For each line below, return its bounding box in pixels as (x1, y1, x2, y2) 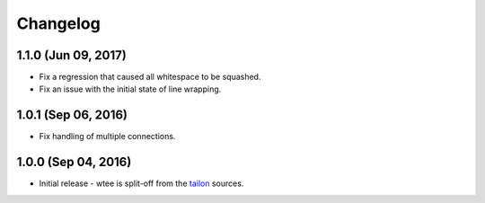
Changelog (16, 13, 101, 33)
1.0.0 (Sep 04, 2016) (16, 154, 132, 170)
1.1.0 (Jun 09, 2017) (16, 48, 128, 63)
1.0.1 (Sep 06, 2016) (16, 108, 128, 123)
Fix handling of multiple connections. (39, 131, 176, 142)
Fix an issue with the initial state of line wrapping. (39, 84, 222, 94)
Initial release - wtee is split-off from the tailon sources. (39, 178, 244, 189)
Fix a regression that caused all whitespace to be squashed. (39, 72, 261, 83)
